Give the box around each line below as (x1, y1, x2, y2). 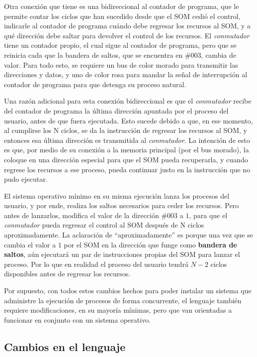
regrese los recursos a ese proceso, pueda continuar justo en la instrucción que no (4, 164, 251, 174)
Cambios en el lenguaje (4, 339, 126, 354)
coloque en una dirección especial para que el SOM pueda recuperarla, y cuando (4, 154, 248, 164)
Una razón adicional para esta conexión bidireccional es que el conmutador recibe (4, 96, 252, 106)
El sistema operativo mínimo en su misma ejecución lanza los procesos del (4, 190, 230, 201)
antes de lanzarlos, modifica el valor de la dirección (4, 210, 159, 220)
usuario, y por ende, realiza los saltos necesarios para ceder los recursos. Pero (4, 200, 239, 211)
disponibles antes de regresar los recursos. (4, 268, 131, 279)
